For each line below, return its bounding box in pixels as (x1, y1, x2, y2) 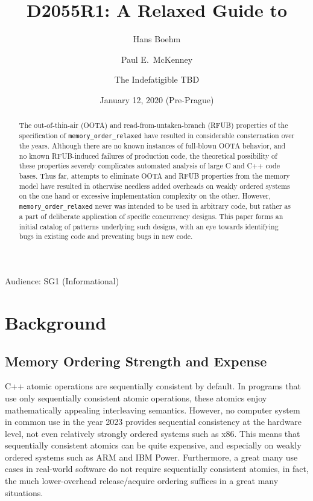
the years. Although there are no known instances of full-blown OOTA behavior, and (19, 141, 286, 151)
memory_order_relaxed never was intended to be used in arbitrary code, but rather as (19, 201, 291, 211)
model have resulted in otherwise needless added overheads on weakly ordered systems (19, 180, 290, 191)
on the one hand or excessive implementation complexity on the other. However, (19, 191, 271, 201)
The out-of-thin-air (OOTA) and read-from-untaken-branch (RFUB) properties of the (19, 120, 288, 130)
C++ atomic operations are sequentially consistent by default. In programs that (5, 380, 301, 392)
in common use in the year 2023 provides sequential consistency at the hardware (5, 415, 302, 428)
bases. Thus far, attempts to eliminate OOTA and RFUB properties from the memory (19, 171, 290, 181)
